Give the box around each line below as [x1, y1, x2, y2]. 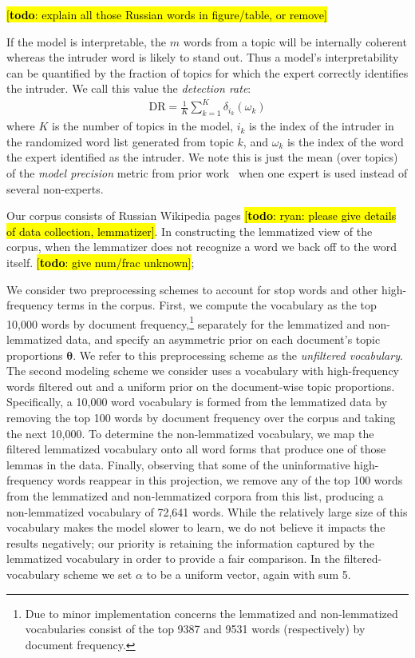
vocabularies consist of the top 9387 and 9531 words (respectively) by [25, 620, 366, 637]
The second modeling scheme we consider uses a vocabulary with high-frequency [6, 362, 400, 379]
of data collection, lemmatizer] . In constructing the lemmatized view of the [6, 222, 373, 239]
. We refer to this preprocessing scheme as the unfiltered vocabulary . [73, 346, 403, 363]
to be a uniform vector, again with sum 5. [146, 565, 351, 582]
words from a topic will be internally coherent [183, 33, 407, 50]
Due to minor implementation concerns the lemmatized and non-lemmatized [25, 604, 398, 621]
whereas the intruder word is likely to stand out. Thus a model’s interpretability [6, 49, 399, 66]
